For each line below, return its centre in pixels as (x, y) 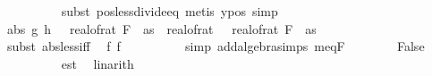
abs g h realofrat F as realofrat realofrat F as (161, 28)
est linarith (97, 63)
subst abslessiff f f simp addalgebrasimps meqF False (216, 46)
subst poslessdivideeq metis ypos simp (169, 11)
